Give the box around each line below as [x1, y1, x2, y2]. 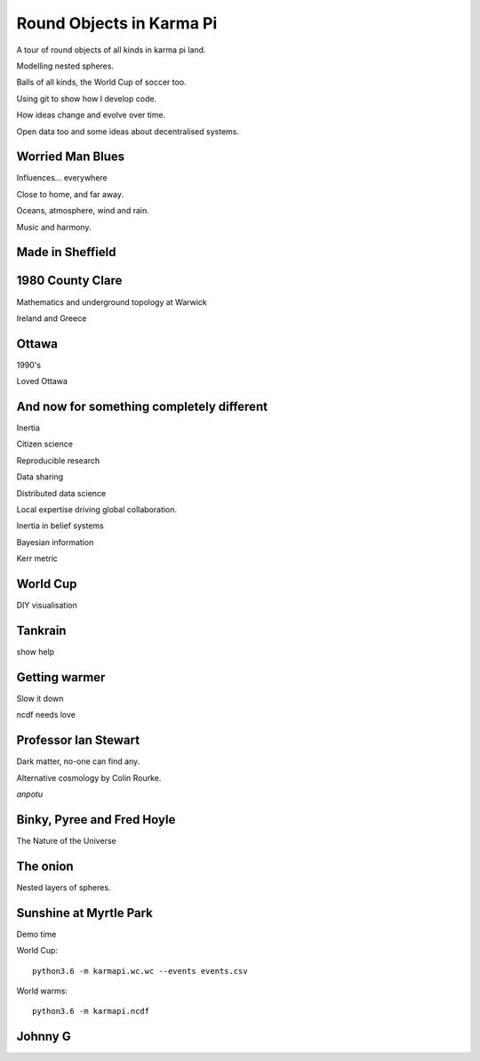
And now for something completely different [16, 399, 268, 414]
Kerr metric [16, 553, 58, 564]
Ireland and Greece [16, 312, 87, 324]
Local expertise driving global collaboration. [16, 504, 178, 515]
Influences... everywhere [16, 173, 108, 183]
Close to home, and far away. [16, 189, 124, 199]
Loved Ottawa [16, 376, 68, 387]
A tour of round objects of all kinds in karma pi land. [16, 44, 206, 55]
